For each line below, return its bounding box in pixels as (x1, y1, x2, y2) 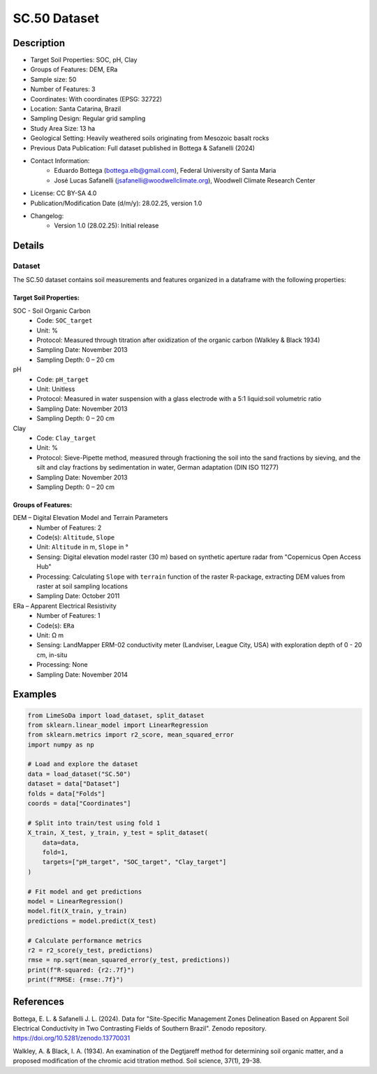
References (13, 996, 64, 1008)
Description (13, 37, 66, 49)
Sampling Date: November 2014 (36, 670, 128, 679)
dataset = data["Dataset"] (27, 780, 120, 788)
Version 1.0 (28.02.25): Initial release (54, 221, 159, 230)
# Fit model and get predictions (27, 887, 142, 896)
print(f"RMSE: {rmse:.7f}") (27, 976, 124, 984)
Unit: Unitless (36, 385, 75, 393)
